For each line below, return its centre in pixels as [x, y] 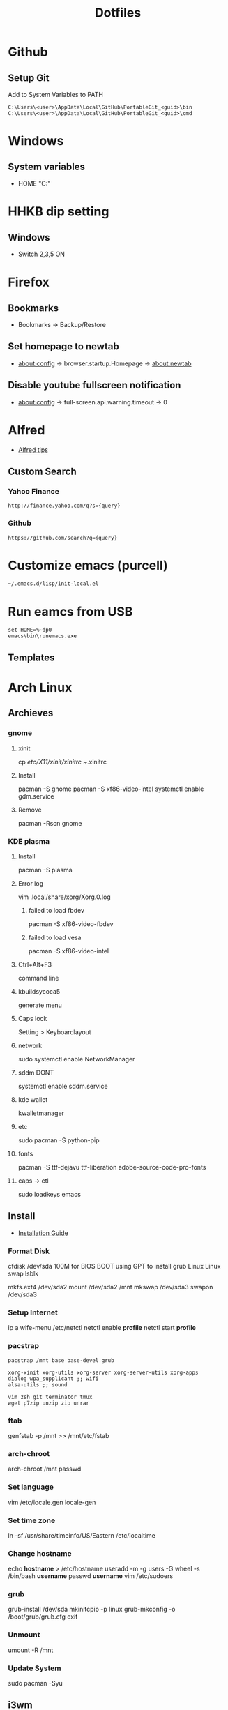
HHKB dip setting [59, 212]
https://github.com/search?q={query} [63, 538]
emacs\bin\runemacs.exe [43, 636]
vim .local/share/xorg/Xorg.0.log [64, 897]
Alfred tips [33, 449]
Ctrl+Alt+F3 [35, 964]
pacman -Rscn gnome [50, 823]
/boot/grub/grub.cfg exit [43, 1617]
